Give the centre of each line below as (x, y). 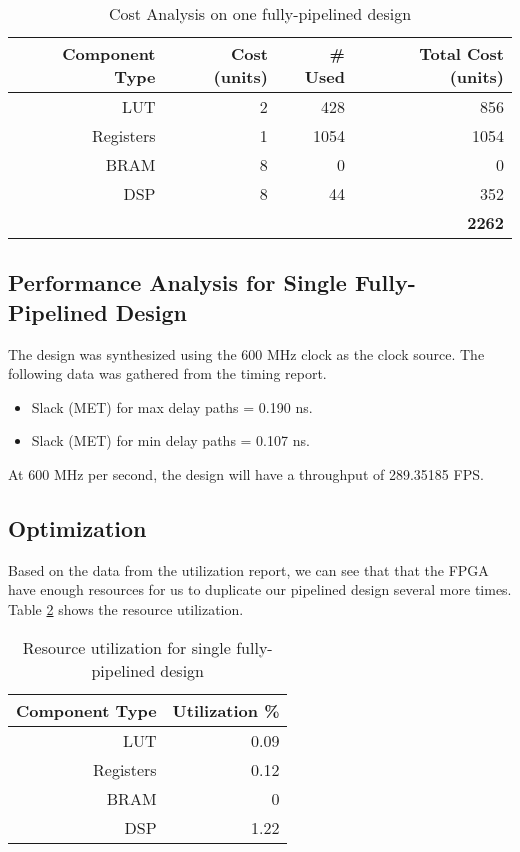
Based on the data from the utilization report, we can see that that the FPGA (248, 569)
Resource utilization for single (126, 647)
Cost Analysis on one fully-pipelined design (260, 13)
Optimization (77, 527)
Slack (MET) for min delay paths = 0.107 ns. (170, 440)
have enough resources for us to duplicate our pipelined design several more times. (260, 589)
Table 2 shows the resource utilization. (126, 608)
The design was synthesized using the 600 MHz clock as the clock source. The (246, 353)
